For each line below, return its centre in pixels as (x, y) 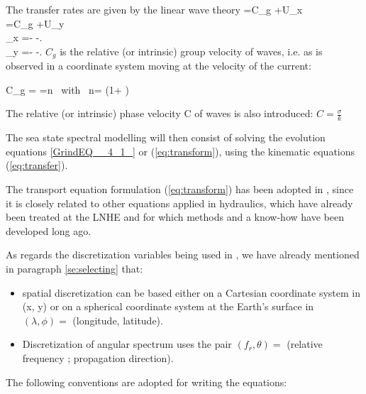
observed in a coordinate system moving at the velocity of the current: (159, 66)
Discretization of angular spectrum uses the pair (127, 344)
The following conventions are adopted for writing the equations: (146, 382)
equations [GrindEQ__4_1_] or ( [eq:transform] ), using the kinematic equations (181, 151)
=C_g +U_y (35, 23)
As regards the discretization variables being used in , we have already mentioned (183, 255)
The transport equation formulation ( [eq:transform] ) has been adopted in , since (180, 189)
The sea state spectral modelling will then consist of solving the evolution (166, 137)
